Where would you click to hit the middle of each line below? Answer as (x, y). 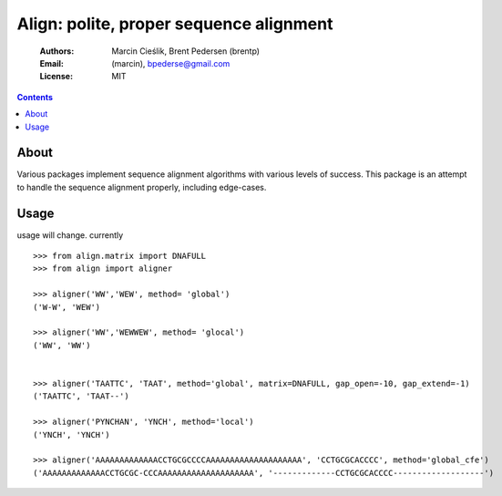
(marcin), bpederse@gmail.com (171, 63)
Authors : (57, 51)
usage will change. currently (70, 235)
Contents (35, 97)
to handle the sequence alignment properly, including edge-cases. (142, 187)
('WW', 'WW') (62, 345)
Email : (51, 63)
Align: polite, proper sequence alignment (175, 24)
